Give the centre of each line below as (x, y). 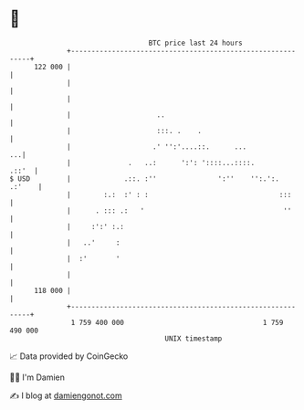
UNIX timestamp (194, 338)
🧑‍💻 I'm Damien (37, 377)
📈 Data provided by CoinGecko (69, 356)
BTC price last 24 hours (196, 43)
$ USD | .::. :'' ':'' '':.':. (145, 179)
